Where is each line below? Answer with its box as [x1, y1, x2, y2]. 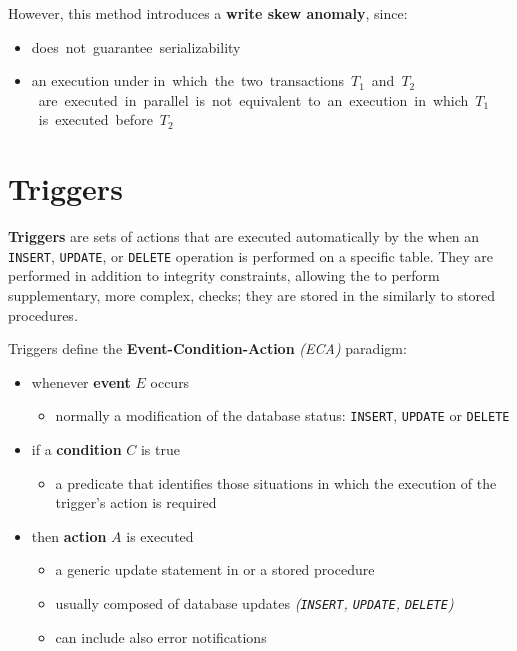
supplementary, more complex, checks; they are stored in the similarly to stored [8, 284, 496, 305]
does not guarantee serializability [31, 36, 241, 57]
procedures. [8, 304, 78, 325]
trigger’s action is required [55, 492, 217, 513]
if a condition [31, 438, 122, 459]
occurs [150, 371, 190, 392]
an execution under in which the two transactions [31, 70, 344, 91]
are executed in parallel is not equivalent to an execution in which [38, 89, 469, 110]
